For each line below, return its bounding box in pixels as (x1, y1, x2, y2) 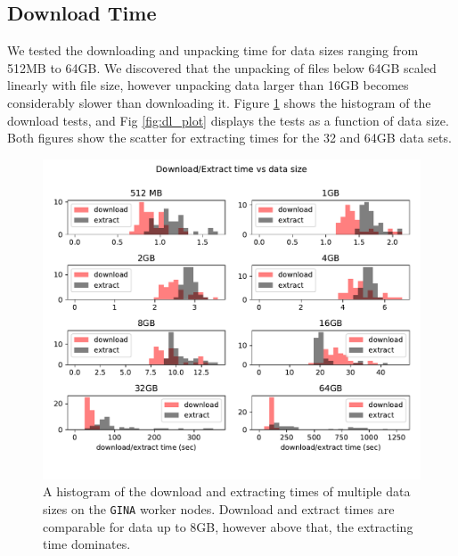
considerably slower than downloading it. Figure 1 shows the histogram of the (7, 93, 431, 111)
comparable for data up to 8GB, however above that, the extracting (43, 517, 413, 536)
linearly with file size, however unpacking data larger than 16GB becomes (7, 76, 409, 94)
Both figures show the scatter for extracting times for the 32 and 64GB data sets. (7, 128, 452, 147)
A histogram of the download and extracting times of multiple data (43, 482, 411, 501)
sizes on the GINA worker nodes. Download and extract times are (43, 499, 395, 518)
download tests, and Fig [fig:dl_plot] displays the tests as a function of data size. (7, 110, 449, 129)
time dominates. (43, 535, 131, 553)
